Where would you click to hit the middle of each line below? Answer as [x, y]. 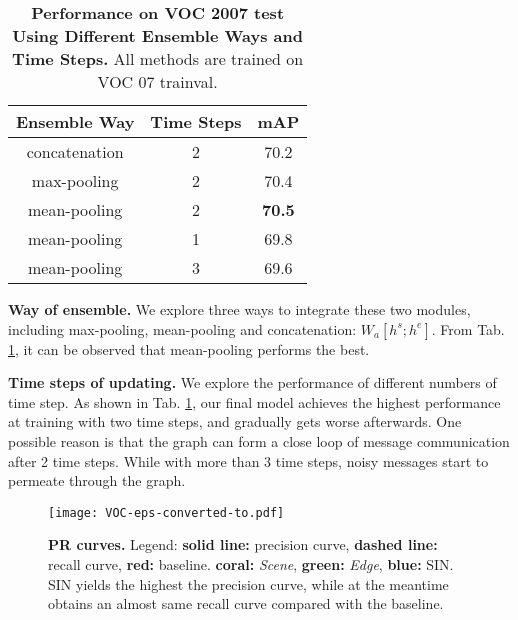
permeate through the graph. [97, 480]
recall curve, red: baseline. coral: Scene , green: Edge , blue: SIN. [251, 564]
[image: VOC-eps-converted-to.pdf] [166, 512]
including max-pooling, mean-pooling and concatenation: [182, 328]
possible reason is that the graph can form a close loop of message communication [259, 440]
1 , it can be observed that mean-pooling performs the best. [189, 348]
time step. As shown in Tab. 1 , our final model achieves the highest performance [254, 401]
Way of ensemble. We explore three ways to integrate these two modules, [239, 309]
